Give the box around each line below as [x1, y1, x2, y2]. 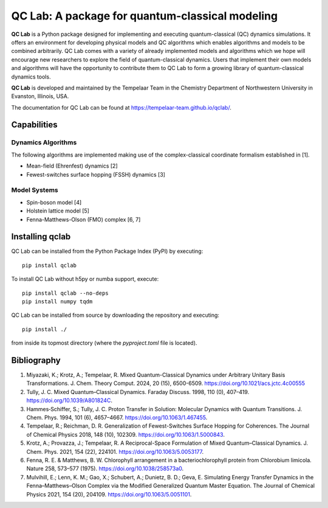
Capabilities [11, 119, 58, 130]
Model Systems [11, 186, 59, 194]
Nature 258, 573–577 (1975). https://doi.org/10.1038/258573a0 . [26, 465, 184, 472]
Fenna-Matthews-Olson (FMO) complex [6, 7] [26, 216, 141, 223]
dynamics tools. [11, 73, 51, 80]
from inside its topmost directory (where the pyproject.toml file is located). [11, 339, 197, 347]
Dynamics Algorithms [11, 138, 77, 147]
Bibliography [11, 355, 61, 365]
